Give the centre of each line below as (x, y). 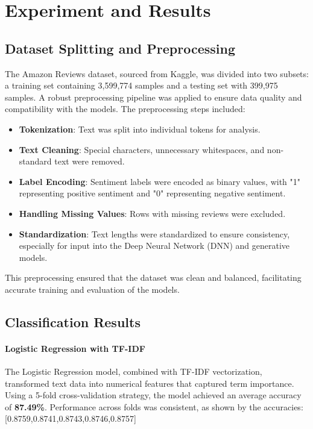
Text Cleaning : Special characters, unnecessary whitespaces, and (142, 149)
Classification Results (73, 321)
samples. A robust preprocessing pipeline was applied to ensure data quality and (153, 97)
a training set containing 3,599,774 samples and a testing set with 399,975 (141, 85)
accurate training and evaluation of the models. (92, 289)
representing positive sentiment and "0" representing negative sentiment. (152, 193)
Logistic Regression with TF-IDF (75, 348)
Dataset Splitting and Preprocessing (120, 48)
